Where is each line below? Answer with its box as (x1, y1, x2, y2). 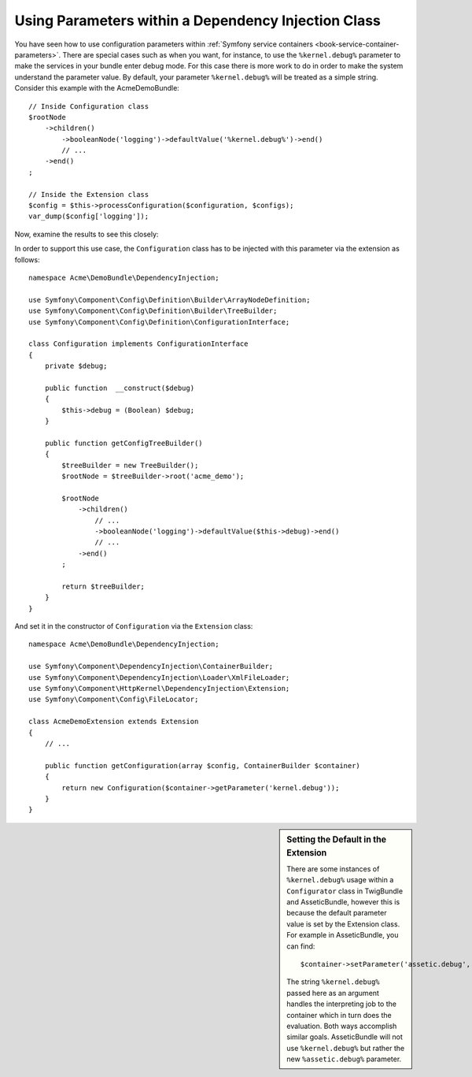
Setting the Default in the (286, 834, 387, 845)
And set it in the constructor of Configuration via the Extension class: (14, 622, 253, 631)
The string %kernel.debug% (286, 977, 380, 986)
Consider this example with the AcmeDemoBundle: (14, 84, 180, 93)
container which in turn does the (286, 1010, 393, 1019)
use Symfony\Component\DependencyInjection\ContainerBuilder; (28, 662, 274, 671)
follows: (14, 254, 40, 264)
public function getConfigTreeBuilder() (44, 438, 204, 448)
